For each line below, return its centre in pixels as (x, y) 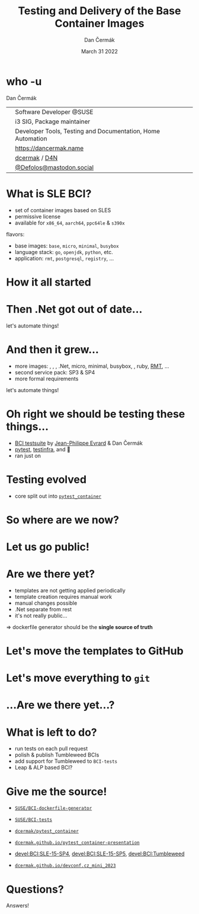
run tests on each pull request (51, 749)
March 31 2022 (99, 51)
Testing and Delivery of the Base (99, 11)
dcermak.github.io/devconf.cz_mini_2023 (65, 866)
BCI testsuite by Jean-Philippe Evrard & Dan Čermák (79, 443)
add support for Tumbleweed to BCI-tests (66, 761)
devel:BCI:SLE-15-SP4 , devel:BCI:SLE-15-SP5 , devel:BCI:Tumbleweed (99, 854)
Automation (31, 139)
